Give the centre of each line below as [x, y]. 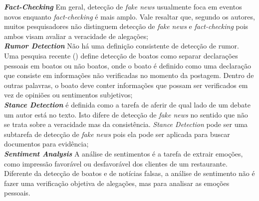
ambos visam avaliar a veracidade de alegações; [76, 36]
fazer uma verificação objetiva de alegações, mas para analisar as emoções [117, 183]
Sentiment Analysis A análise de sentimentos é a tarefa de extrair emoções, [124, 153]
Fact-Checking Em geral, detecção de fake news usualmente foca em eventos [123, 6]
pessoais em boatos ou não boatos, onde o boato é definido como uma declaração [128, 65]
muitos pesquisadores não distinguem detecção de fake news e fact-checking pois [126, 26]
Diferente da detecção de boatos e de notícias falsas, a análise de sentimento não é [129, 173]
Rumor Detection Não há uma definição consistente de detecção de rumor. [122, 46]
